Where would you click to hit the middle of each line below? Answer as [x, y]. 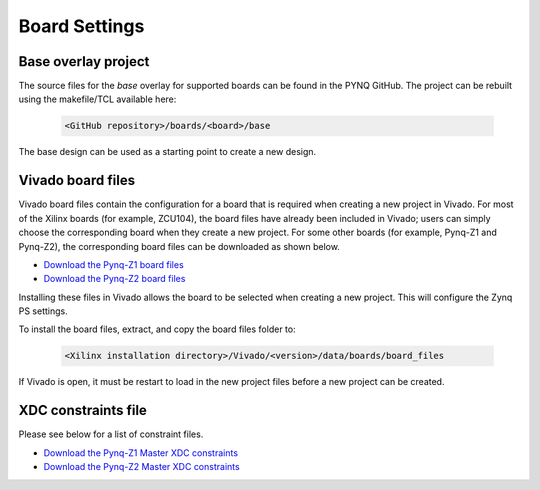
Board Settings [81, 26]
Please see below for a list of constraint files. [111, 434]
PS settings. [43, 311]
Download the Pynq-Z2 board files [114, 279]
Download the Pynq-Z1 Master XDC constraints [141, 452]
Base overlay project [84, 61]
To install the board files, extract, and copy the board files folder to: [157, 329]
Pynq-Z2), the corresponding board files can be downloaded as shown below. [179, 246]
